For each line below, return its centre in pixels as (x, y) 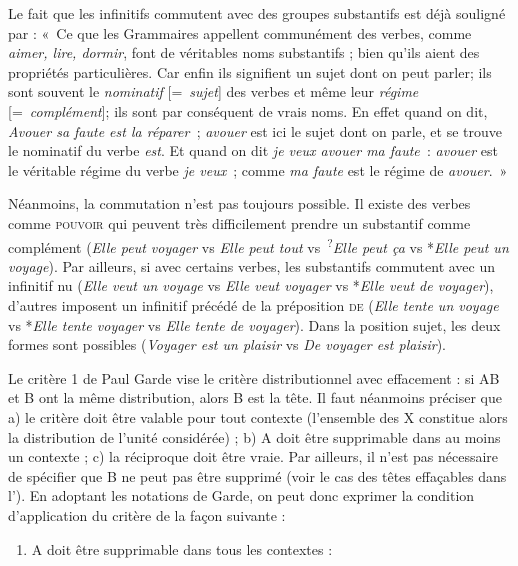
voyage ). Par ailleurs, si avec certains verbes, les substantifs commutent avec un (252, 265)
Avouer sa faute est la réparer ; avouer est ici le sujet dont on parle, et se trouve (255, 130)
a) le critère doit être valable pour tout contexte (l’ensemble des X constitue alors (258, 416)
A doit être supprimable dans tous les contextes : (182, 548)
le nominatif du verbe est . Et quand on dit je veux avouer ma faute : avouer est (253, 150)
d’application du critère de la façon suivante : (147, 514)
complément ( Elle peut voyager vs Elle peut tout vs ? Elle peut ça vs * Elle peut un (258, 245)
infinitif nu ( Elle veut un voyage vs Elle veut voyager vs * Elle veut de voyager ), (251, 285)
